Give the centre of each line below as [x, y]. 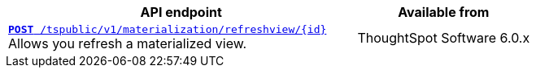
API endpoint [181, 12]
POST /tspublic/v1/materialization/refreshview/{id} [168, 29]
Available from [444, 12]
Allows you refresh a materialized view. [128, 43]
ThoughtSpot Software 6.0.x [444, 37]
